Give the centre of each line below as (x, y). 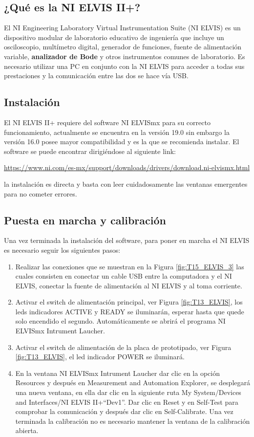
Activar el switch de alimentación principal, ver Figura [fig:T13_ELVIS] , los (129, 302)
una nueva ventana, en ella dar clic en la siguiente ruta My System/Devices (128, 392)
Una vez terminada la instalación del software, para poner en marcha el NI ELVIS (127, 240)
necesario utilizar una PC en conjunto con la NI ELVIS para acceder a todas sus (124, 66)
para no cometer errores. (41, 193)
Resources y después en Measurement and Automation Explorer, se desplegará (133, 382)
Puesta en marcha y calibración (85, 220)
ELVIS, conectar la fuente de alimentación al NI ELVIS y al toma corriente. (129, 285)
